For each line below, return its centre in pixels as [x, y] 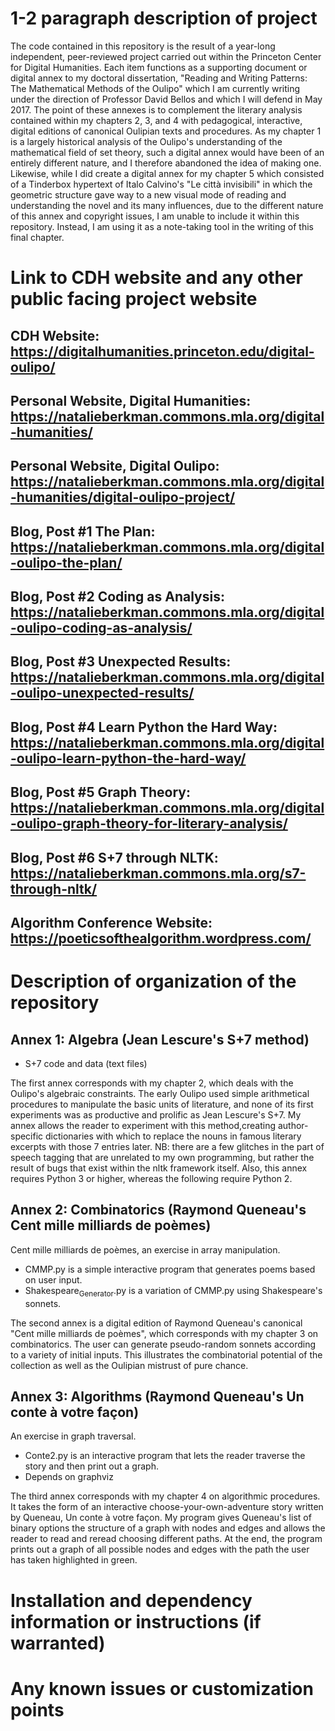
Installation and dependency [131, 1600]
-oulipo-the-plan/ [66, 562]
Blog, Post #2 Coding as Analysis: [117, 597]
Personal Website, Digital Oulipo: [115, 466]
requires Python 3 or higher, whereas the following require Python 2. [151, 1179]
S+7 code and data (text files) [86, 1064]
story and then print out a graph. [91, 1466]
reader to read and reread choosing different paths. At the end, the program [166, 1539]
